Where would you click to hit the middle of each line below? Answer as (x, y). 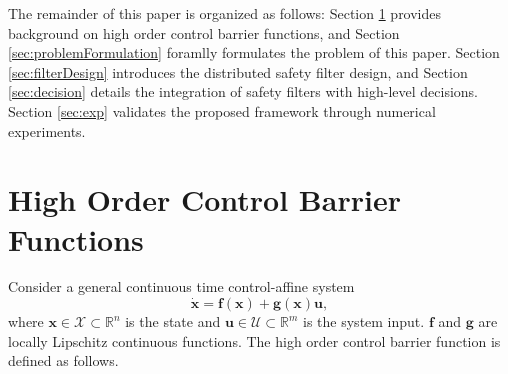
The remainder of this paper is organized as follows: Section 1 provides (225, 13)
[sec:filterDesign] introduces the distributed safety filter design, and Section (238, 71)
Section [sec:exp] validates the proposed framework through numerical (222, 110)
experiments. (47, 130)
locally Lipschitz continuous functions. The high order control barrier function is (254, 340)
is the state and (173, 321)
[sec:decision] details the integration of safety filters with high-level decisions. (243, 91)
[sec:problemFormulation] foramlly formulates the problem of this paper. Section (254, 52)
